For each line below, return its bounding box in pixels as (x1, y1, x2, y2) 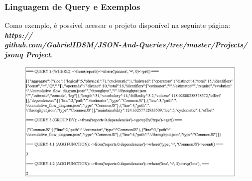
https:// (4, 29, 32, 40)
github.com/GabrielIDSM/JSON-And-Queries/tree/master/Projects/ (4, 39, 248, 50)
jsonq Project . (4, 49, 53, 59)
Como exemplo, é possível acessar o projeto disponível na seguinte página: (4, 20, 231, 30)
